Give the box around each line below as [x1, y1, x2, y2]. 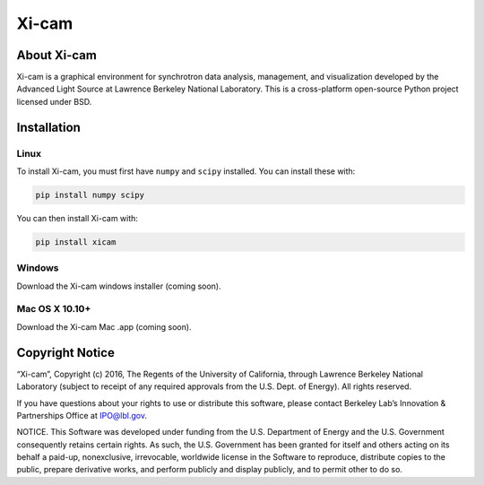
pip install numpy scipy [35, 189, 145, 200]
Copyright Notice [16, 345, 116, 360]
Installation [16, 119, 81, 134]
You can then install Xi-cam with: [16, 212, 139, 223]
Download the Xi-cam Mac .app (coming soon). [16, 321, 192, 332]
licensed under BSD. [16, 96, 92, 107]
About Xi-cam [16, 48, 98, 63]
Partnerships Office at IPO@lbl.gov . [16, 410, 148, 420]
